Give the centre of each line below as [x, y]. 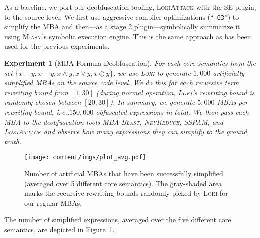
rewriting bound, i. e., [37, 112]
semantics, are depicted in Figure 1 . [59, 229]
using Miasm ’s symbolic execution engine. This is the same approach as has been [128, 36]
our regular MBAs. [53, 203]
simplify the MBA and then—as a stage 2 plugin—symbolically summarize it [122, 26]
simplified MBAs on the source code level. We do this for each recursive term [122, 82]
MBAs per [233, 102]
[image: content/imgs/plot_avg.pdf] [85, 158]
